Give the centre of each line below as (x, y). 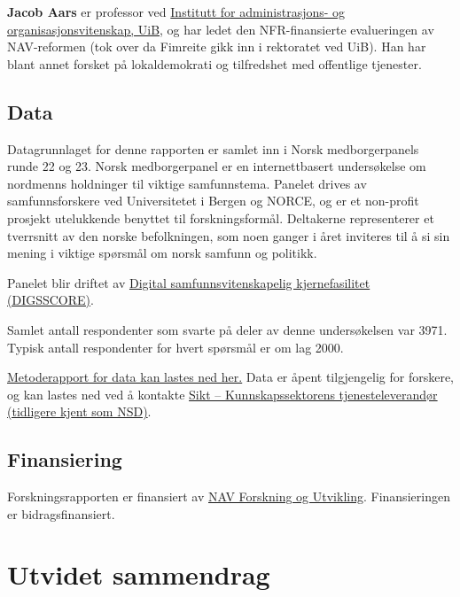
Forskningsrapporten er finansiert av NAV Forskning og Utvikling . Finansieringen (229, 496)
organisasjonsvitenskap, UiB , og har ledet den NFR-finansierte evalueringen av (221, 29)
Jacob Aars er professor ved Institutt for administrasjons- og (176, 12)
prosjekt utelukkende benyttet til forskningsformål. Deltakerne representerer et (221, 217)
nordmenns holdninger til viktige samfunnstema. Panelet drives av (187, 183)
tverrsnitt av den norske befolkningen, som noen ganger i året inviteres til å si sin (229, 235)
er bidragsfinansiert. (61, 513)
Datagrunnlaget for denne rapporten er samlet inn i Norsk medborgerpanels (213, 148)
